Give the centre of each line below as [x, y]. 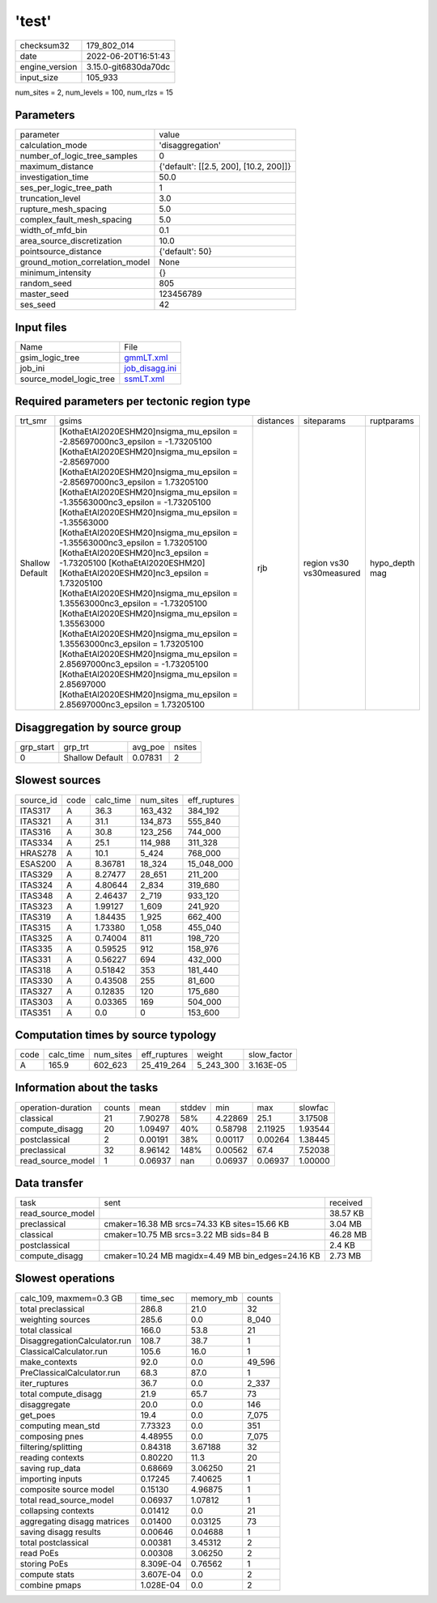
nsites [186, 747]
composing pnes [52, 1436]
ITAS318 [36, 969]
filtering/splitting [51, 1447]
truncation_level [50, 198]
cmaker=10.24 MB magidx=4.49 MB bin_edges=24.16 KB [212, 1256]
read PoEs [40, 1553]
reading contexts [52, 1457]
